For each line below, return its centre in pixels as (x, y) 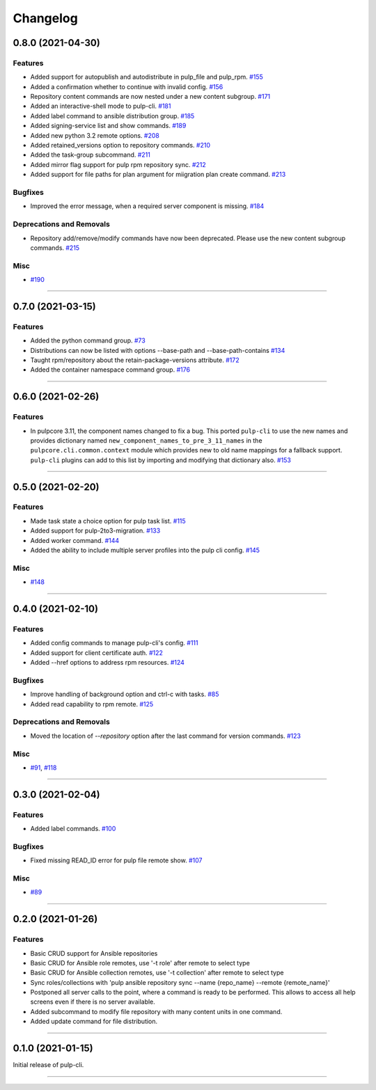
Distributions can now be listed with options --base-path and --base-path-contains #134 (158, 350)
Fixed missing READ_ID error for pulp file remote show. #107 (116, 860)
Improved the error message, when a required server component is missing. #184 (147, 206)
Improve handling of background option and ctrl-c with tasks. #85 (125, 694)
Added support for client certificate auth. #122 (97, 653)
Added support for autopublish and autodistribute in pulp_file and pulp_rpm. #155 (147, 77)
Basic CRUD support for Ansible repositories (94, 953)
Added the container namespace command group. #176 (110, 370)
